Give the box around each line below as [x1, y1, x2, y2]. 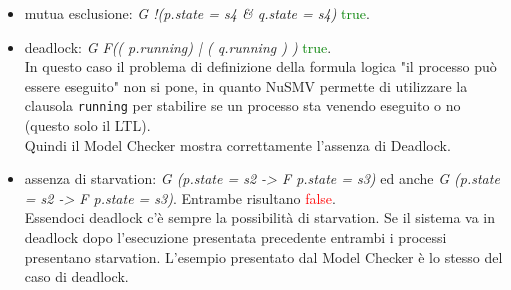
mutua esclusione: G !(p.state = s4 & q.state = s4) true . [24, 3, 370, 23]
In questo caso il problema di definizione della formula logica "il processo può [24, 56, 497, 77]
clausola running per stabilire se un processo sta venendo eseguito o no [24, 95, 461, 116]
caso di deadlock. [24, 266, 129, 287]
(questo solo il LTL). [24, 115, 151, 136]
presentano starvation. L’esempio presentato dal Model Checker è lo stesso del [24, 246, 503, 267]
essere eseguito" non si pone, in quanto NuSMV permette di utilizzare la [24, 75, 468, 96]
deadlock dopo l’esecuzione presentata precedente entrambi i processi [24, 227, 447, 247]
